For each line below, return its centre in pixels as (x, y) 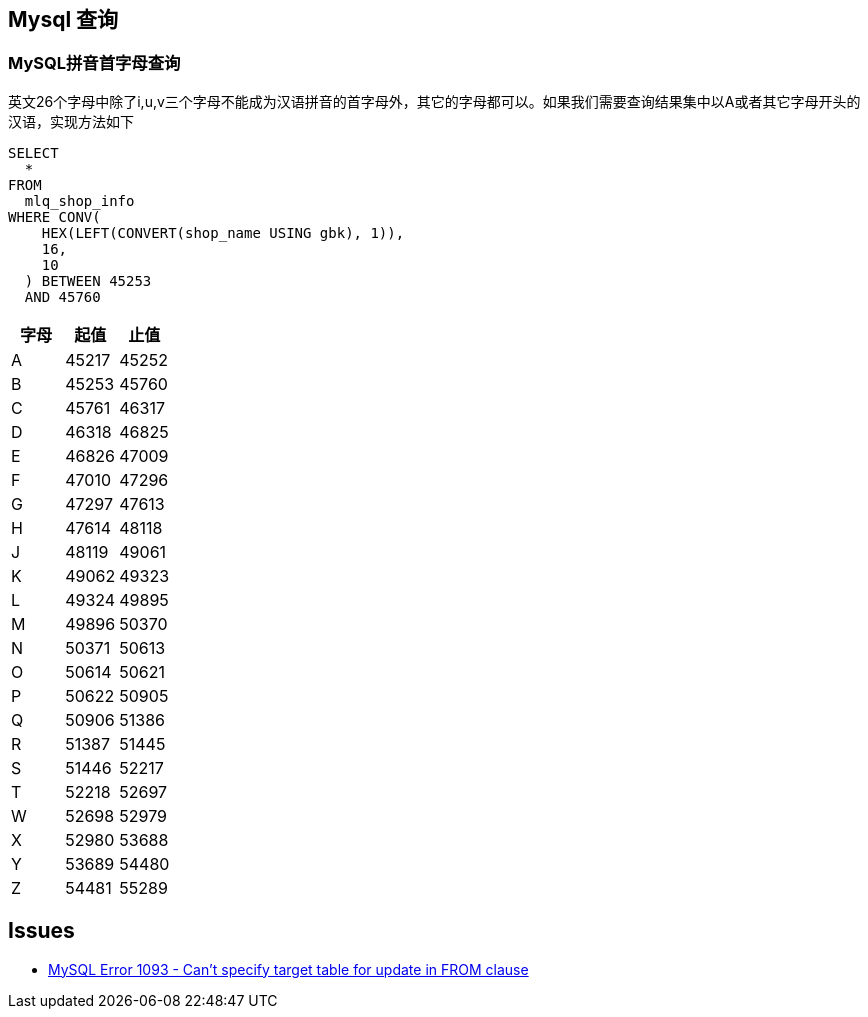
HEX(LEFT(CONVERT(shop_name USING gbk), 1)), (223, 232)
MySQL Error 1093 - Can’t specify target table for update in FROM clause (288, 969)
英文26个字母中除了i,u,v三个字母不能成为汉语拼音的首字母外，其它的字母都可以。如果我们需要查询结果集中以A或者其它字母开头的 (434, 101)
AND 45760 (62, 296)
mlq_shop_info (79, 200)
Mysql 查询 (63, 19)
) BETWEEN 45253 (88, 280)
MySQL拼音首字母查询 (94, 63)
